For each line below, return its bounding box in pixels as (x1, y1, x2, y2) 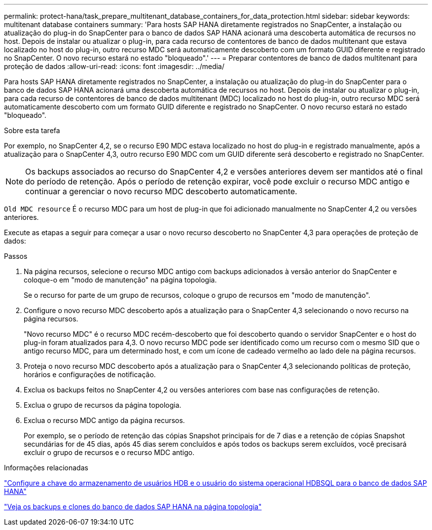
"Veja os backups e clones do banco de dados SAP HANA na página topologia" (4, 502, 262, 511)
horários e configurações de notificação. (24, 370, 156, 379)
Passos (4, 252, 28, 260)
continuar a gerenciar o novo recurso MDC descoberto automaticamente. (25, 186, 297, 196)
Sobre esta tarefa (4, 126, 60, 135)
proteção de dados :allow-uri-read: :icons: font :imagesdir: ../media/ (4, 62, 225, 71)
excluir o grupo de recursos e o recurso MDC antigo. (24, 448, 195, 457)
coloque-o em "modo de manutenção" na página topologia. (24, 276, 217, 284)
